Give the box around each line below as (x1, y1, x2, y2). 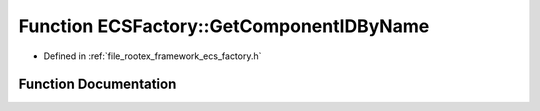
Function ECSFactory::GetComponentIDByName (18, 15, 430, 37)
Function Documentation (18, 76, 177, 93)
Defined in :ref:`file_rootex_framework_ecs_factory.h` (43, 50, 262, 62)
